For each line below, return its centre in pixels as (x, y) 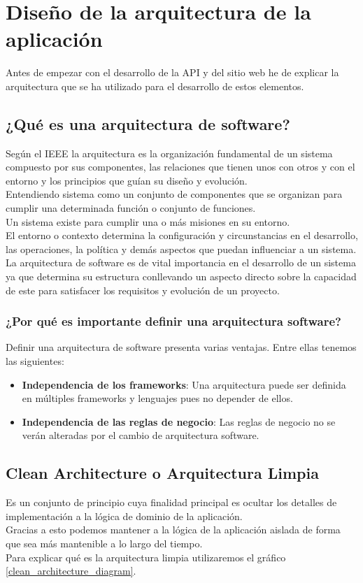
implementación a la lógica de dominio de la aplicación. (124, 516)
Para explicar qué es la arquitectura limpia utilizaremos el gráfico (146, 557)
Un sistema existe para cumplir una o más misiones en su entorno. (148, 221)
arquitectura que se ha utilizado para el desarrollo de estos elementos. (155, 86)
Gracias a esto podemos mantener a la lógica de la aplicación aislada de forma (173, 530)
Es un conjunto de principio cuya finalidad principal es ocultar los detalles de (171, 502)
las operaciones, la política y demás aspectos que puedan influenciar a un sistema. (181, 249)
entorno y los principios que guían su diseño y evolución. (127, 180)
